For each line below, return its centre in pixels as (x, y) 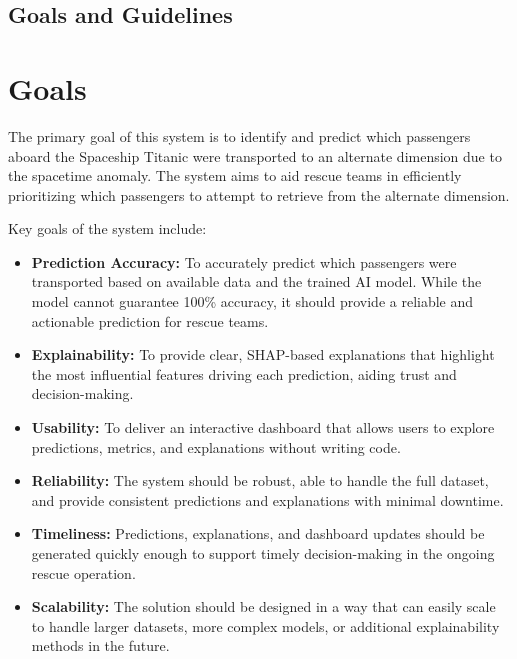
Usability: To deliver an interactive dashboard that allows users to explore (263, 427)
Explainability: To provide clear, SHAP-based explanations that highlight (263, 354)
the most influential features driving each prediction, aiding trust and (244, 373)
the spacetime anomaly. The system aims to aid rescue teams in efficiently (235, 175)
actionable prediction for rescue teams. (150, 320)
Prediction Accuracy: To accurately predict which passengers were (244, 261)
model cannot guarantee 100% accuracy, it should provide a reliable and (252, 301)
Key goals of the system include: (107, 228)
